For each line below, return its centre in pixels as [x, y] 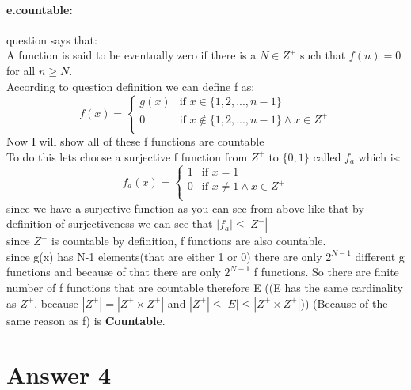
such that [323, 55]
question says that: [52, 39]
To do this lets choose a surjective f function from [127, 156]
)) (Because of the [344, 303]
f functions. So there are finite [326, 272]
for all [21, 70]
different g [380, 256]
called [327, 156]
